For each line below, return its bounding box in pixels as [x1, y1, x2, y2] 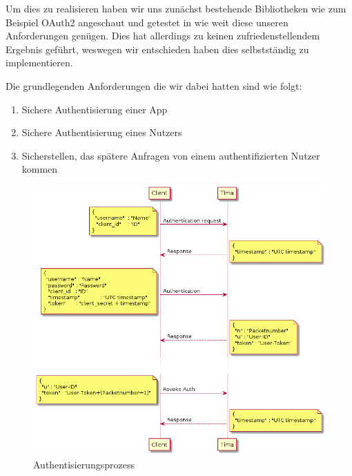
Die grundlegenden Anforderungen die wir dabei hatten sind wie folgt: [6, 78, 302, 93]
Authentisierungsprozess [33, 457, 135, 471]
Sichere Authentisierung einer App [21, 102, 168, 116]
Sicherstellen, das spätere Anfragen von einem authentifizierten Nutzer [21, 148, 320, 162]
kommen [21, 162, 58, 176]
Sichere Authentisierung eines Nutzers [21, 125, 182, 140]
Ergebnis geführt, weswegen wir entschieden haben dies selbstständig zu [6, 41, 309, 56]
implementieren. [6, 55, 73, 70]
